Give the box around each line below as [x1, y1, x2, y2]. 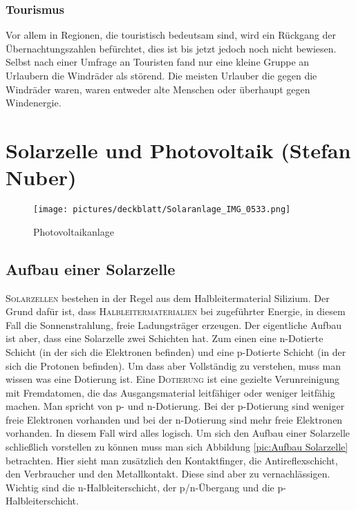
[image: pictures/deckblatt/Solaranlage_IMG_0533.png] [33, 205, 291, 215]
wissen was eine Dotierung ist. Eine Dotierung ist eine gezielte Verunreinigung [6, 372, 340, 386]
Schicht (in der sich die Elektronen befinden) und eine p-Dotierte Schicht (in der [6, 344, 346, 359]
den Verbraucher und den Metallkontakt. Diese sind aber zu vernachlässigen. [6, 466, 330, 481]
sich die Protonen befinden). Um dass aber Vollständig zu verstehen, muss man [6, 358, 341, 372]
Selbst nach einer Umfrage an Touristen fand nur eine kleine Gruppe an [6, 55, 310, 69]
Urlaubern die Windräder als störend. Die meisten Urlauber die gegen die [6, 68, 317, 82]
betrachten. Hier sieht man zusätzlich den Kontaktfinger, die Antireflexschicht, [6, 453, 338, 467]
